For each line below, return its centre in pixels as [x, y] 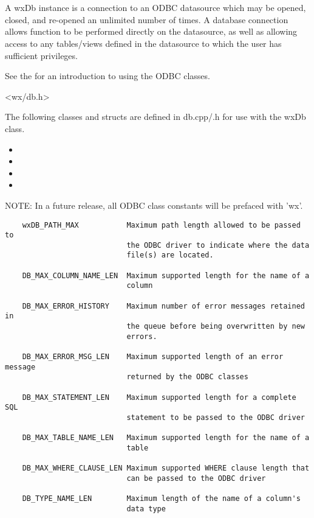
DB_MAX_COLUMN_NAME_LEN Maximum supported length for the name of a [166, 275]
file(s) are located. [170, 255]
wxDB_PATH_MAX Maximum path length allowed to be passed [161, 225]
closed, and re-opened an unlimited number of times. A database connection [147, 19]
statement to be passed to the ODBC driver [216, 417]
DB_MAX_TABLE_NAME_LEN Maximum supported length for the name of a [166, 438]
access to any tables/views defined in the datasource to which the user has [143, 43]
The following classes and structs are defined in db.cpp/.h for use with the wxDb [155, 117]
